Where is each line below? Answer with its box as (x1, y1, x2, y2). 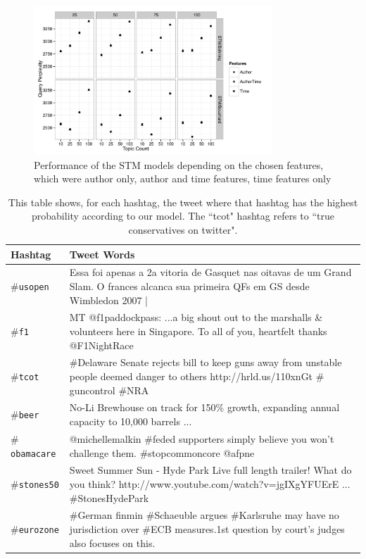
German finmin (77, 508, 144, 522)
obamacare (11, 448, 56, 459)
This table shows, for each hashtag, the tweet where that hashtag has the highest (8, 194, 358, 209)
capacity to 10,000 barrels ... (69, 414, 192, 429)
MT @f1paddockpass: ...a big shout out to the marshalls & (69, 310, 323, 325)
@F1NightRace (69, 337, 134, 352)
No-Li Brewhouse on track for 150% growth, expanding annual (69, 400, 340, 415)
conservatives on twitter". (128, 222, 238, 237)
